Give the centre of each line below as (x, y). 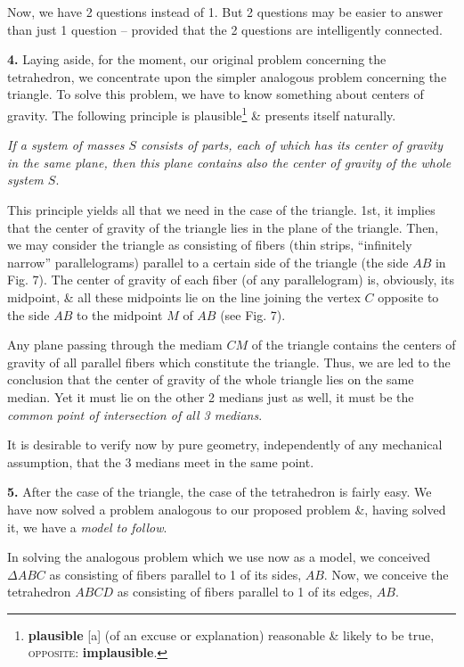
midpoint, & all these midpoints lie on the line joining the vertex (184, 296)
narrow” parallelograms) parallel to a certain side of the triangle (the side (208, 262)
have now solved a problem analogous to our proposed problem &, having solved (227, 509)
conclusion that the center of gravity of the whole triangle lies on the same (211, 379)
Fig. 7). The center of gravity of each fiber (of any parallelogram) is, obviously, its (231, 280)
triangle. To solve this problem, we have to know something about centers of (216, 94)
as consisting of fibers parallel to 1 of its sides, (175, 574)
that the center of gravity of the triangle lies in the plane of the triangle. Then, (223, 227)
